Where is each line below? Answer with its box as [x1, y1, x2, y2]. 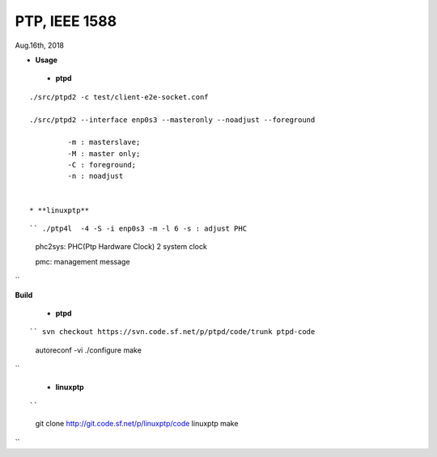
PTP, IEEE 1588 [15, 12, 117, 30]
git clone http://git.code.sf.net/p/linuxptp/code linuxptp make [35, 419, 239, 429]
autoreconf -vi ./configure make [35, 345, 142, 355]
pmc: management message [35, 256, 130, 266]
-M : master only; [67, 149, 141, 158]
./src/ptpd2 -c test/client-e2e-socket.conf [29, 92, 210, 101]
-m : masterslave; [67, 138, 141, 147]
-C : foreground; [67, 160, 137, 170]
